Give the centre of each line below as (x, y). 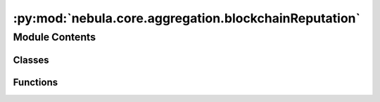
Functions (36, 82)
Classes (31, 60)
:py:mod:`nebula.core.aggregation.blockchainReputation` (187, 18)
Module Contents (55, 37)
